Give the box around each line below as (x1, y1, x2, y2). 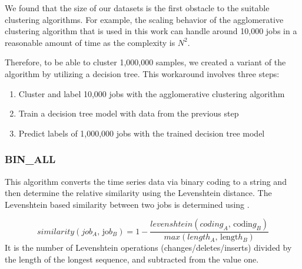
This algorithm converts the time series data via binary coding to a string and (5, 175, 287, 187)
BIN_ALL (5, 152, 56, 167)
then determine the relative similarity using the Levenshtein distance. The (5, 187, 272, 199)
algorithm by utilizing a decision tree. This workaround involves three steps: (5, 67, 280, 79)
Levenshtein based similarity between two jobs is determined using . (5, 198, 250, 210)
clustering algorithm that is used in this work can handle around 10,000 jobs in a (5, 25, 297, 37)
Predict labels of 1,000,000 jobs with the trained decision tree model (18, 127, 265, 139)
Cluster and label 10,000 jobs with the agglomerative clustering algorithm (18, 87, 285, 99)
